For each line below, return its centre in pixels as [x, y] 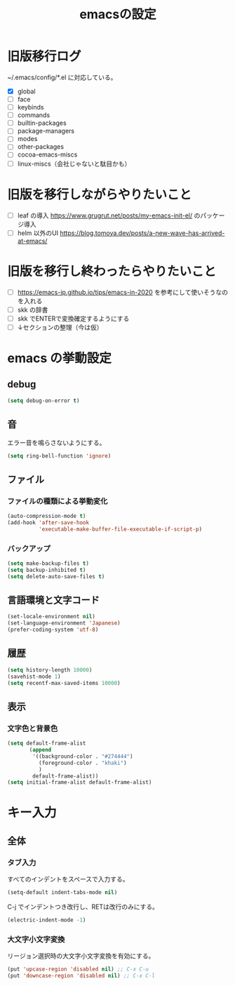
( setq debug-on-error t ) [43, 401]
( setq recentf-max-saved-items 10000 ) [64, 683]
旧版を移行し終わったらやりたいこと [112, 271]
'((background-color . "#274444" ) [83, 756]
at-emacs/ [32, 241]
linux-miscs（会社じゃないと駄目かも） [74, 164]
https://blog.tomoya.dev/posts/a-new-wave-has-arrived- [142, 233]
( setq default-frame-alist [47, 744]
